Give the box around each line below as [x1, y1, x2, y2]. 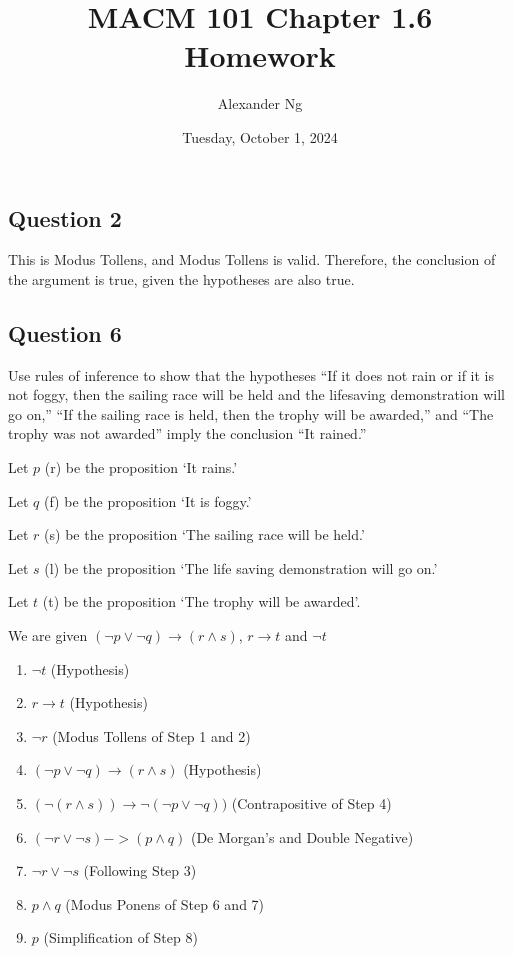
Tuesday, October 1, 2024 [182, 126, 338, 147]
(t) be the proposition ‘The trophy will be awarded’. [42, 591, 361, 612]
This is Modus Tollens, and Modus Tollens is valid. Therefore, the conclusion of [8, 249, 496, 270]
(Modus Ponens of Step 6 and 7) [65, 893, 265, 914]
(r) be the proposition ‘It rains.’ [44, 457, 238, 478]
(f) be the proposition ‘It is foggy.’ [43, 490, 252, 511]
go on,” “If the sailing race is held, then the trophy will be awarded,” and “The [8, 403, 494, 424]
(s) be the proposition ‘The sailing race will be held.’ [44, 524, 365, 545]
